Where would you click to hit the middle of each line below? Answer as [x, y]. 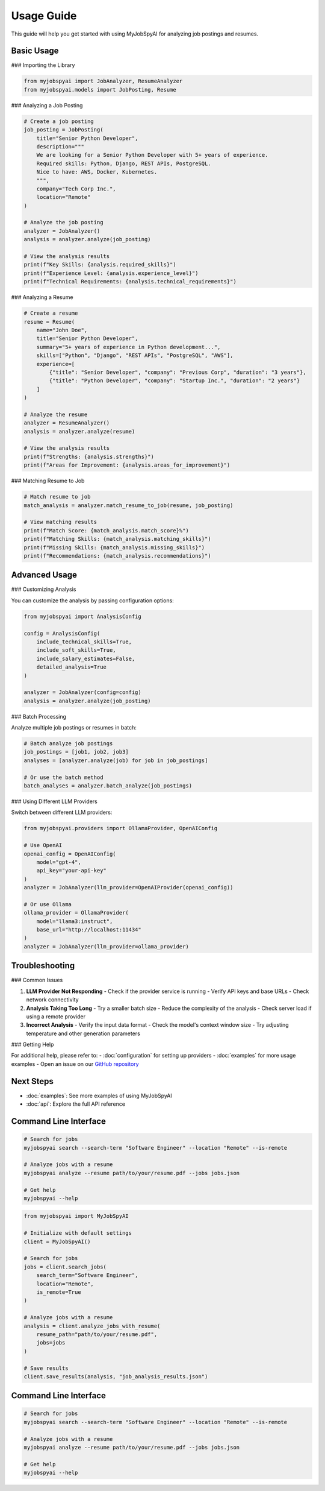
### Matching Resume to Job [48, 481]
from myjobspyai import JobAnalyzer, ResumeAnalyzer [103, 81]
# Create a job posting [59, 121]
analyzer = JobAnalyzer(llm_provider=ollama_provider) [106, 946]
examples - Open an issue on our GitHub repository [75, 1064]
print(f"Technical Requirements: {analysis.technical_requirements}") [130, 282]
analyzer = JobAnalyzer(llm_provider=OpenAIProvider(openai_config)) [128, 887]
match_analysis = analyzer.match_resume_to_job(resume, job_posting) [128, 505]
